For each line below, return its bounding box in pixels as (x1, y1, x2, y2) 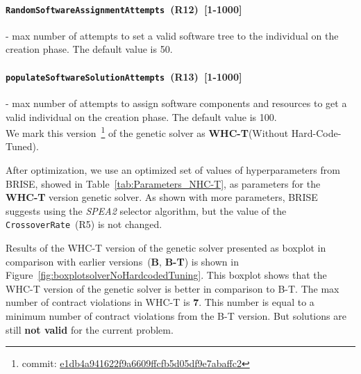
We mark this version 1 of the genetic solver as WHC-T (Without (6, 124, 289, 140)
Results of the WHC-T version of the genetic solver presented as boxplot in (6, 240, 326, 254)
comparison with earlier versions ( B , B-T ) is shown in (6, 254, 239, 268)
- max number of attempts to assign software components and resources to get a (6, 95, 347, 110)
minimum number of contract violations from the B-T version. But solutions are (6, 308, 346, 323)
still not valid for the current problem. (6, 322, 174, 336)
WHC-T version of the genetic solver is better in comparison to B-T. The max (6, 281, 339, 295)
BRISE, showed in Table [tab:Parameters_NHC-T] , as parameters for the (6, 176, 321, 190)
